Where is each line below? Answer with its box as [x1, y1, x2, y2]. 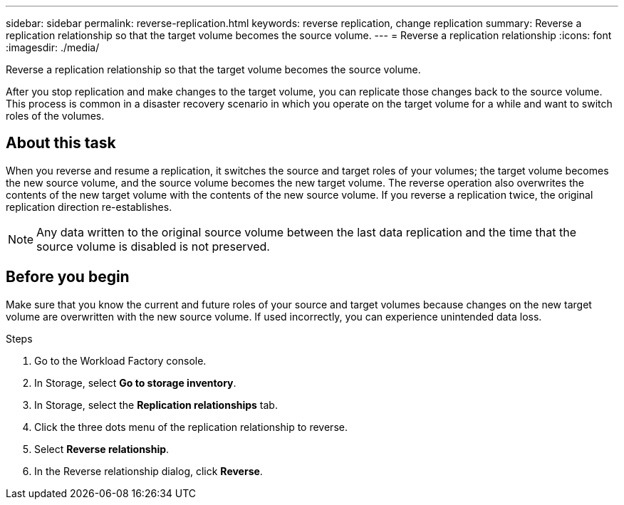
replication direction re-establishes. [6, 200, 172, 213]
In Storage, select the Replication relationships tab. [34, 398, 278, 411]
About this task [6, 134, 116, 152]
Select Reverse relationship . [34, 442, 170, 455]
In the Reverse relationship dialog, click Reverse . [34, 464, 263, 477]
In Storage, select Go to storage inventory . [34, 376, 236, 389]
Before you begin [6, 268, 130, 286]
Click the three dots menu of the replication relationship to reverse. [34, 420, 348, 433]
